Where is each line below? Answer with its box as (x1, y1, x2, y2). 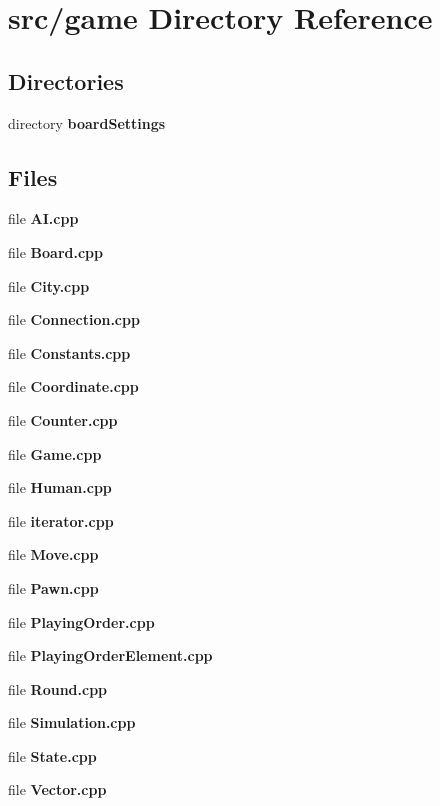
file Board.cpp (8, 241, 103, 262)
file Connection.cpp (8, 309, 140, 330)
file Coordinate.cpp (8, 376, 139, 397)
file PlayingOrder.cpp (8, 611, 155, 632)
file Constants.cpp (8, 342, 131, 363)
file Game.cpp (8, 443, 102, 464)
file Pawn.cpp (8, 577, 99, 598)
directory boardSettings (8, 112, 166, 133)
